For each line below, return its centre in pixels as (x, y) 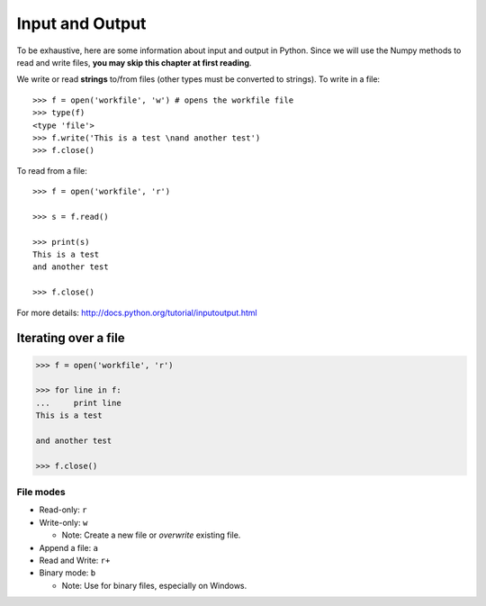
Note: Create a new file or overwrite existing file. (151, 535)
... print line (78, 402)
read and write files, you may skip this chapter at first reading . (134, 62)
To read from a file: (52, 170)
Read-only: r (63, 510)
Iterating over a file (71, 338)
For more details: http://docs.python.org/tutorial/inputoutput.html (137, 312)
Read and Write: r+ (75, 560)
